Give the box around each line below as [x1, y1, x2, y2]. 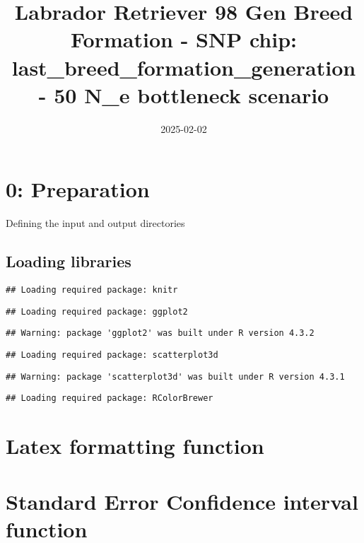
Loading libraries [6, 250, 131, 272]
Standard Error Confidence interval [6, 486, 358, 515]
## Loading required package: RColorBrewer [6, 393, 213, 404]
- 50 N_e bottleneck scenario [38, 80, 329, 109]
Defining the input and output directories [6, 216, 185, 230]
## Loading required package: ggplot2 [6, 306, 188, 317]
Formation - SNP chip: [71, 25, 297, 54]
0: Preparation [6, 175, 150, 204]
